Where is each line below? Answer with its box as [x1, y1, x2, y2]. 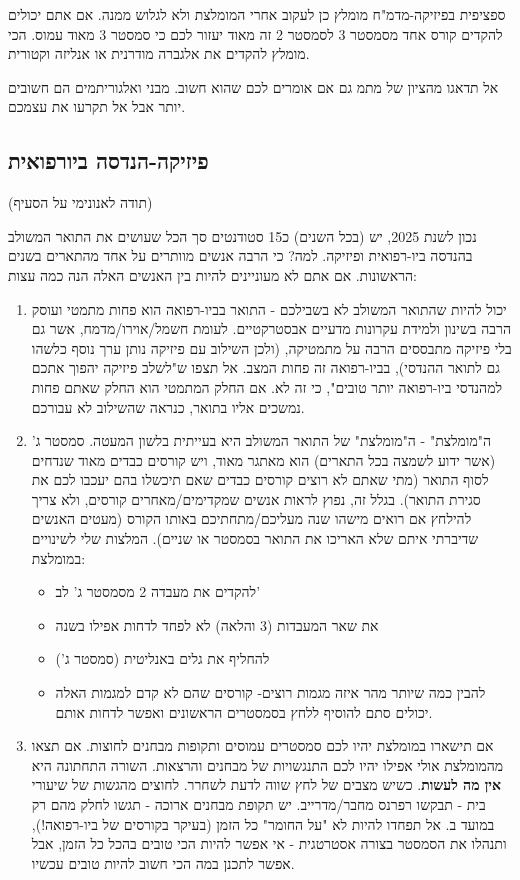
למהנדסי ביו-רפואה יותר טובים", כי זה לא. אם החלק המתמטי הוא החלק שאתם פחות [31, 376, 503, 397]
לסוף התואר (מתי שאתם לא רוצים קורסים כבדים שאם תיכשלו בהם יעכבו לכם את [31, 469, 489, 490]
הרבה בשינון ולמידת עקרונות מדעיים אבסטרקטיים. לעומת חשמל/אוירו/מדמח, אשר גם [31, 318, 511, 339]
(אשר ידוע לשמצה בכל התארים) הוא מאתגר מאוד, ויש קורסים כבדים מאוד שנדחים [31, 449, 496, 470]
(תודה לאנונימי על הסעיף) [8, 192, 153, 213]
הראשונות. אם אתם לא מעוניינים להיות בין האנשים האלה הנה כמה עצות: [8, 264, 417, 285]
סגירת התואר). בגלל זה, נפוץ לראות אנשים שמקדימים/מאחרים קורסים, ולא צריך [31, 488, 481, 509]
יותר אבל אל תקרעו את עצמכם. [8, 96, 186, 117]
